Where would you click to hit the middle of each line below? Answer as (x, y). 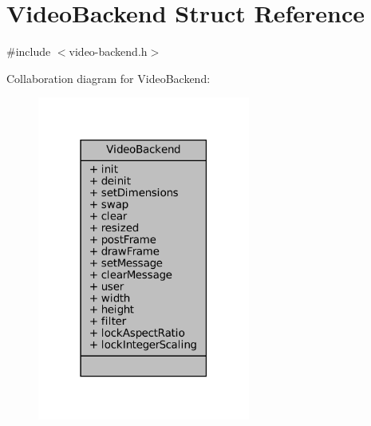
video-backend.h (108, 51)
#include (29, 51)
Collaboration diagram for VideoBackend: (109, 78)
